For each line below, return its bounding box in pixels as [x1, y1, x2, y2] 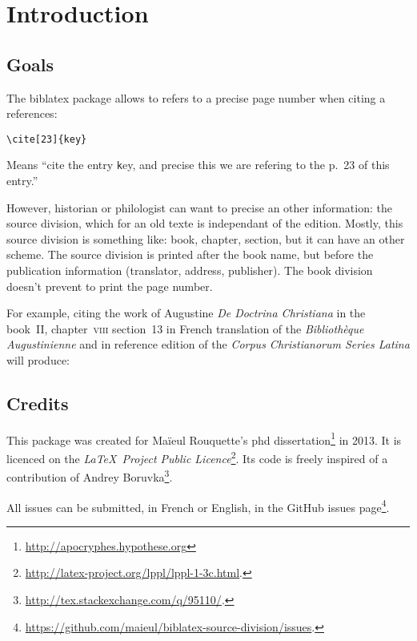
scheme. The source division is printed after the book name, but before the [6, 246, 374, 263]
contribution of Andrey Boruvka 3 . [6, 466, 173, 485]
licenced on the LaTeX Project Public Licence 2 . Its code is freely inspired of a [6, 448, 388, 466]
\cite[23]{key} [6, 133, 87, 145]
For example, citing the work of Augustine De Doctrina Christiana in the [6, 304, 366, 321]
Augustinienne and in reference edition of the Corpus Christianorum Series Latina [6, 336, 410, 353]
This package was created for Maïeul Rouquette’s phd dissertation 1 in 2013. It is [6, 429, 402, 448]
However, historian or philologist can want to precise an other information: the [6, 199, 392, 216]
